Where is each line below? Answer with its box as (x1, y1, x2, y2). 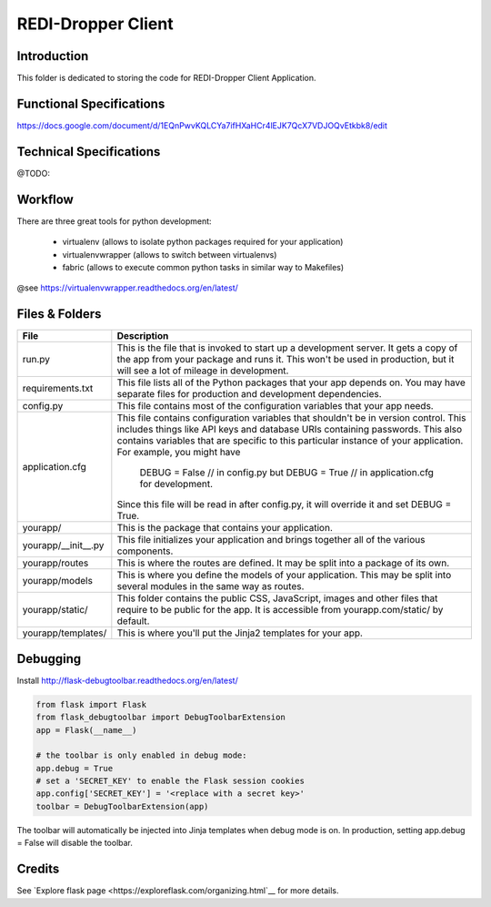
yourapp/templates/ (22, 627, 107, 639)
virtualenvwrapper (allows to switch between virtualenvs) (62, 249, 277, 260)
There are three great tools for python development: (16, 215, 213, 227)
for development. (139, 478, 214, 491)
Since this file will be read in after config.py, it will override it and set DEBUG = (116, 498, 452, 511)
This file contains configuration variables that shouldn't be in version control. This (116, 412, 466, 424)
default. (116, 615, 150, 627)
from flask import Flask (35, 699, 147, 709)
